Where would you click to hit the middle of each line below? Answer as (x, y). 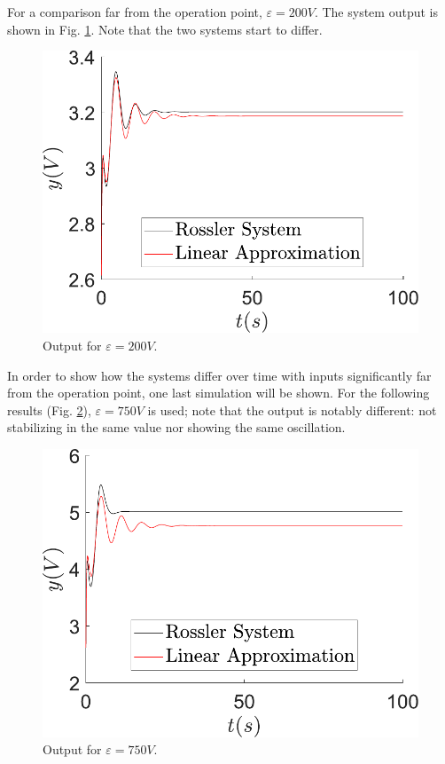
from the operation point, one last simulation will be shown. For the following (219, 393)
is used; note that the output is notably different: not (292, 410)
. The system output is (376, 12)
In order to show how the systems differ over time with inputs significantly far (219, 375)
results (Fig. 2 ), (49, 410)
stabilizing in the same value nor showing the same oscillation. (176, 427)
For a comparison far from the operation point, (135, 12)
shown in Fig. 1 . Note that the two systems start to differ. (165, 29)
